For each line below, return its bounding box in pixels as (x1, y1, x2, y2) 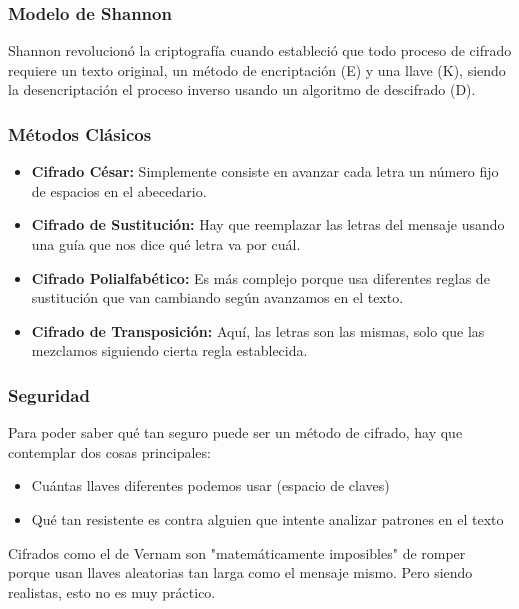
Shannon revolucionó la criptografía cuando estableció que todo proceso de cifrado (8, 40, 512, 61)
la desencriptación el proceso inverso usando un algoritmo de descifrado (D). (8, 79, 476, 100)
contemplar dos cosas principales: (8, 441, 211, 462)
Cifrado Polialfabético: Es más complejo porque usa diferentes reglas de (31, 267, 490, 288)
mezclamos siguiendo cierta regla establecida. (31, 340, 308, 361)
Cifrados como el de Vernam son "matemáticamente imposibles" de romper (8, 542, 466, 563)
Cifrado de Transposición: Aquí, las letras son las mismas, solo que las (31, 320, 485, 341)
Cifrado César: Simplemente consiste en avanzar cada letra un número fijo (31, 161, 499, 182)
